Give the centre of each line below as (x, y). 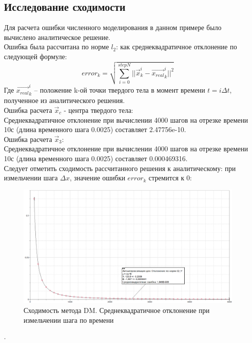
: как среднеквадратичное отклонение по (177, 47)
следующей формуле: (36, 56)
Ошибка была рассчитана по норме (56, 47)
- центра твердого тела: (98, 110)
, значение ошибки (97, 178)
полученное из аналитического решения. (64, 100)
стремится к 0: (170, 178)
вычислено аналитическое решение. (57, 37)
